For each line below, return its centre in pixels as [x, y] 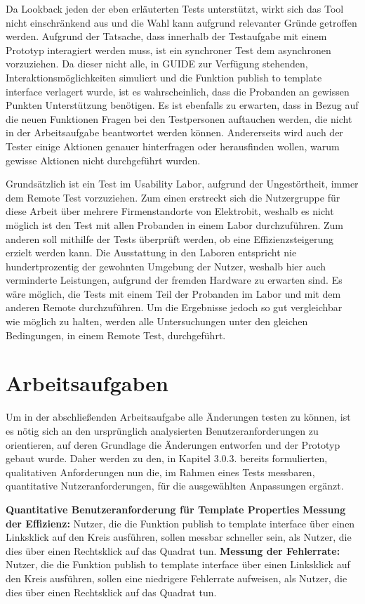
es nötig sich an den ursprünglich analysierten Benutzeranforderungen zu [162, 430]
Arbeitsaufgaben [87, 383]
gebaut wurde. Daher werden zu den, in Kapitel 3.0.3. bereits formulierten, [167, 458]
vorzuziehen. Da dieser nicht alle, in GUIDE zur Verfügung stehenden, [157, 64]
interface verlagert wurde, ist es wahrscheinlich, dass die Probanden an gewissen [178, 91]
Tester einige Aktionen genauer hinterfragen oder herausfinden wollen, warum [173, 146]
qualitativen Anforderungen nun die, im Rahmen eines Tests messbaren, [160, 472]
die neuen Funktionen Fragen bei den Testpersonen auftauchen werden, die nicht [179, 118]
